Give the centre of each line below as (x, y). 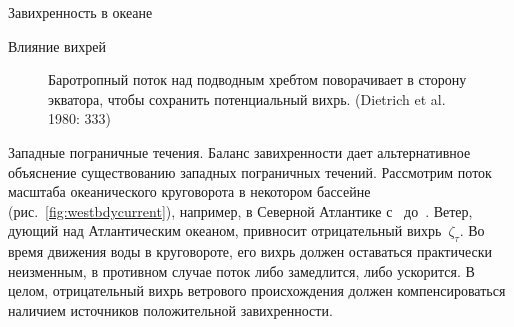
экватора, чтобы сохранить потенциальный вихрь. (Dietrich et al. (247, 98)
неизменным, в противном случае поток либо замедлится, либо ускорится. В (241, 270)
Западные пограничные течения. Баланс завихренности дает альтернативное (239, 151)
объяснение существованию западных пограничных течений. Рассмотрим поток (250, 171)
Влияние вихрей (57, 45)
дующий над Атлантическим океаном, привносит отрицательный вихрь (225, 230)
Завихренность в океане (80, 12)
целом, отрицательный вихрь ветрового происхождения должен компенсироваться (257, 290)
